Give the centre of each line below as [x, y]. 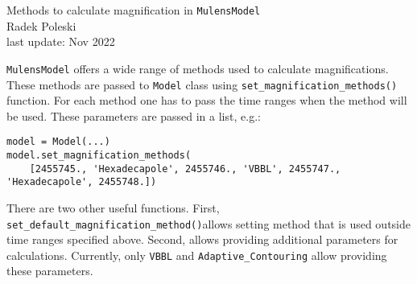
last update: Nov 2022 [61, 41]
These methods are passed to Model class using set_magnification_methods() [202, 84]
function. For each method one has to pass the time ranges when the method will [207, 100]
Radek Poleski [41, 25]
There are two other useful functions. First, [113, 207]
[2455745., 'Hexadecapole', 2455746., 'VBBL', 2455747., [185, 169]
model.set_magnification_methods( [99, 155]
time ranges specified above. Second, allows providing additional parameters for [202, 239]
